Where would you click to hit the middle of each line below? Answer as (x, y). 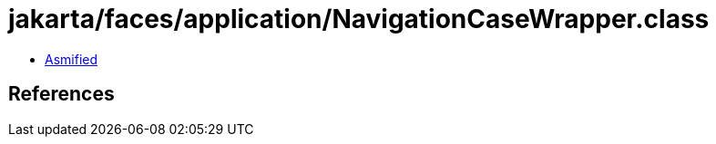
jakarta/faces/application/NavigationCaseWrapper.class (359, 19)
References (61, 94)
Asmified (72, 59)
